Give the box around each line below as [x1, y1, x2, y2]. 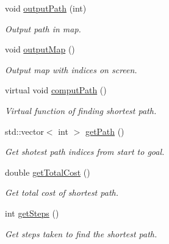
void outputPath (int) [5, 2, 87, 14]
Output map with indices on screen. [5, 63, 137, 76]
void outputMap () [5, 43, 75, 56]
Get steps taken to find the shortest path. [5, 227, 157, 240]
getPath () [85, 124, 124, 137]
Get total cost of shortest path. [5, 186, 118, 199]
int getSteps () [5, 206, 59, 219]
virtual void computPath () [5, 84, 107, 96]
